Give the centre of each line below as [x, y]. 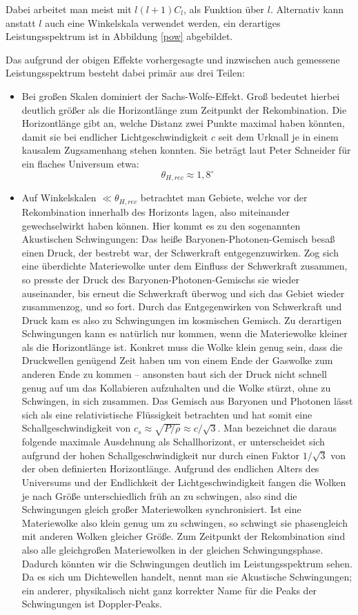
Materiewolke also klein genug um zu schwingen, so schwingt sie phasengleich [185, 522]
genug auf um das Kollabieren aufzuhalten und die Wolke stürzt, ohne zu [176, 387]
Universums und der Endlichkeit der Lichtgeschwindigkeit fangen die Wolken [184, 482]
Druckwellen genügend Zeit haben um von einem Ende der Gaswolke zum [177, 360]
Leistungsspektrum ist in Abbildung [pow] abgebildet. [119, 36]
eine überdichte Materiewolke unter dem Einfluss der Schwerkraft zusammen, [185, 266]
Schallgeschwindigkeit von [76, 428]
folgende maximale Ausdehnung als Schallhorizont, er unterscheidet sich [173, 442]
